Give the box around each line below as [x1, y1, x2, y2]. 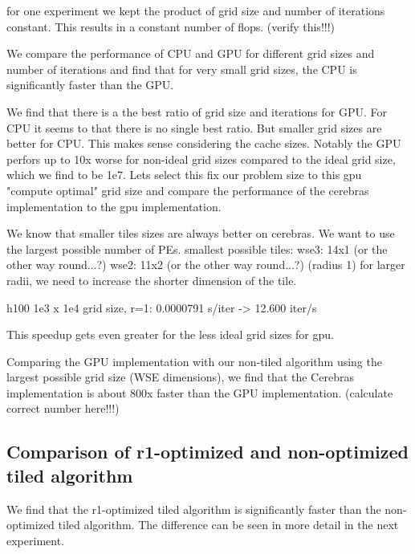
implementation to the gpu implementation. [6, 198, 222, 214]
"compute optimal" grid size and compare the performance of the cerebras [6, 181, 369, 198]
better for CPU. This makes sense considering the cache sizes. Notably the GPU [6, 135, 401, 152]
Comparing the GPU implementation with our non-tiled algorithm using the [6, 352, 382, 369]
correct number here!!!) [6, 400, 120, 417]
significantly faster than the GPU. [6, 76, 174, 93]
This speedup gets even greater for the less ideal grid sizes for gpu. [6, 326, 334, 343]
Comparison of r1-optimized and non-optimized [6, 439, 409, 464]
